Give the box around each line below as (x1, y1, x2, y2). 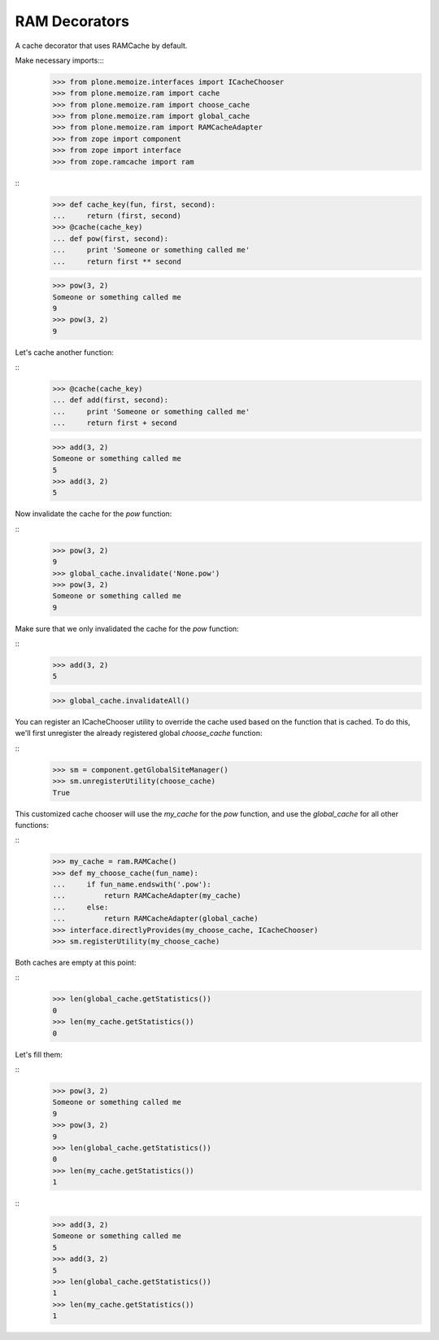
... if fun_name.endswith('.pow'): (52, 880, 211, 889)
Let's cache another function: (15, 347, 114, 357)
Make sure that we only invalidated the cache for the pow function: (15, 624, 239, 633)
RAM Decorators (15, 12, 130, 30)
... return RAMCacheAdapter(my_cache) (52, 891, 241, 900)
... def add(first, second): (52, 396, 169, 405)
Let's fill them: (15, 1049, 63, 1059)
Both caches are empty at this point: (15, 957, 137, 968)
